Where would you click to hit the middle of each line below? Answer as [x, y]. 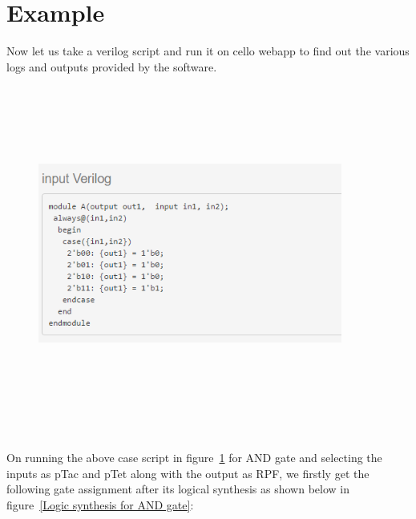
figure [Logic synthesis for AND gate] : [100, 505]
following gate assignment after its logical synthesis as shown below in [178, 489]
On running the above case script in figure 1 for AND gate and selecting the [194, 458]
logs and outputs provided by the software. [112, 66]
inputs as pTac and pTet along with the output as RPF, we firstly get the [188, 473]
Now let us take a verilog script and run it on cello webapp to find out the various [208, 51]
